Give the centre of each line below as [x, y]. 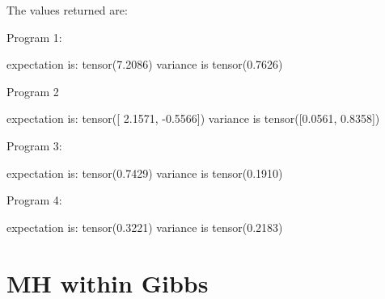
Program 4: [34, 200]
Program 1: [34, 37]
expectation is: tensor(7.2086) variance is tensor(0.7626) [145, 64]
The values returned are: [67, 10]
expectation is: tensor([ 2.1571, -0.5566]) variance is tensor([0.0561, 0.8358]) [193, 118]
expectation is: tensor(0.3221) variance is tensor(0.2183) [145, 227]
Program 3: [34, 145]
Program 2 [33, 91]
